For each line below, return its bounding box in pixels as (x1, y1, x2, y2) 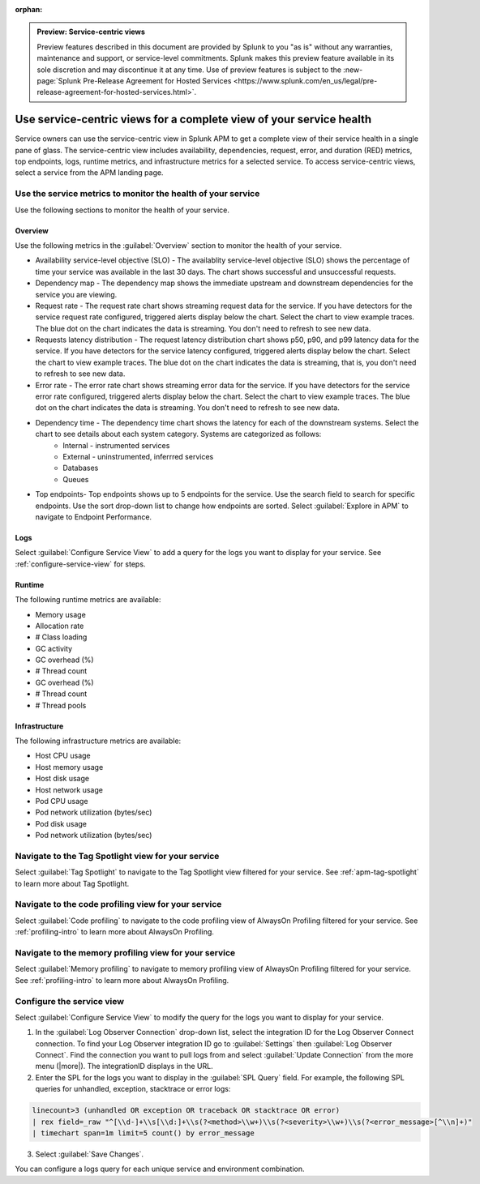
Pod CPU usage (35, 796, 88, 806)
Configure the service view (15, 995, 125, 1007)
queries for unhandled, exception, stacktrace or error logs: (35, 1084, 231, 1094)
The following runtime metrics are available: (15, 595, 161, 605)
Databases (62, 463, 99, 473)
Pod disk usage (35, 819, 88, 828)
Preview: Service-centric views (36, 27, 146, 36)
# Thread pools (35, 700, 87, 710)
